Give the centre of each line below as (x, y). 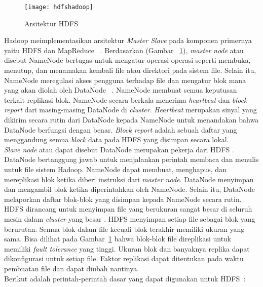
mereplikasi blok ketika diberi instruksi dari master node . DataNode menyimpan (129, 179)
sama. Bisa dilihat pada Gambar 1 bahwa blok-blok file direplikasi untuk (118, 239)
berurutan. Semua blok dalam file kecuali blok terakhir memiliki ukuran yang (124, 229)
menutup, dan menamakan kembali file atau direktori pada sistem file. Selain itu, (130, 70)
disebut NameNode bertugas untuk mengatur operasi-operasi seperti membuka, (127, 60)
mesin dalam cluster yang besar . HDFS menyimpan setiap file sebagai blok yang (130, 218)
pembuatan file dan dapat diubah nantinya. (72, 268)
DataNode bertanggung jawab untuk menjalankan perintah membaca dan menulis (131, 159)
